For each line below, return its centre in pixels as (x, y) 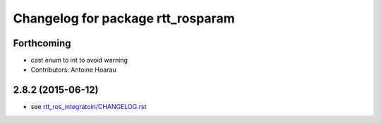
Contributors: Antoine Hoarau (73, 70)
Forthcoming (42, 43)
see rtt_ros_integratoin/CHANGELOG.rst (89, 107)
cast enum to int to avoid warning (79, 60)
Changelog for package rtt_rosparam (124, 18)
